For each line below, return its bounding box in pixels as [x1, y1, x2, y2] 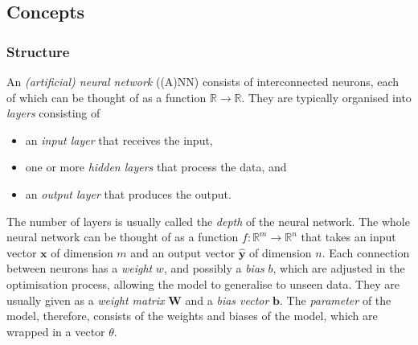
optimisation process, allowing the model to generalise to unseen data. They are [6, 275, 400, 292]
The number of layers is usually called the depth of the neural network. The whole [6, 212, 410, 229]
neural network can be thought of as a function [6, 228, 239, 245]
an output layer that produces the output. [25, 185, 232, 202]
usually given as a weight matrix [6, 291, 165, 308]
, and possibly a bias [163, 260, 264, 277]
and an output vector [130, 244, 236, 261]
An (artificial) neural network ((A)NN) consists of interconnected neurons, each [6, 73, 400, 89]
